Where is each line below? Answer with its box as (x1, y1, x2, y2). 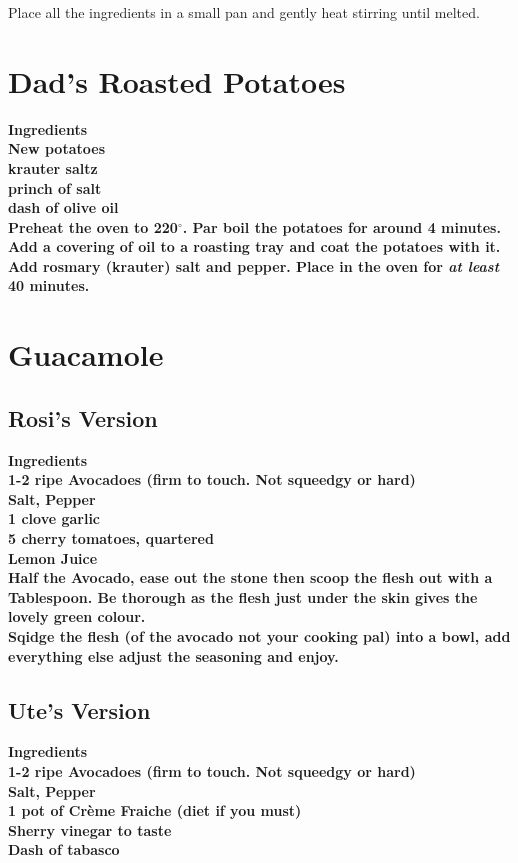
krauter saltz (8, 157, 98, 178)
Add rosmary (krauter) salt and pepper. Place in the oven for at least (8, 255, 500, 276)
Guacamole (8, 334, 164, 375)
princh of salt (8, 177, 102, 198)
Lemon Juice (8, 547, 98, 568)
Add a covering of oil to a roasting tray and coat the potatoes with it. (8, 236, 501, 257)
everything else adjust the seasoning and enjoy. (8, 645, 339, 666)
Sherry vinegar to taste (8, 819, 172, 840)
